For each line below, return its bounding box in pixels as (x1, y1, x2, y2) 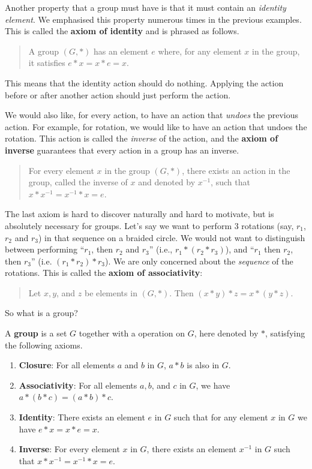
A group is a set (5, 327, 67, 339)
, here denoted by (194, 327, 259, 339)
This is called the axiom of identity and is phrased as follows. (5, 25, 239, 37)
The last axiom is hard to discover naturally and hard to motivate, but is (5, 208, 274, 220)
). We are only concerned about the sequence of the (105, 254, 293, 267)
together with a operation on (79, 327, 185, 339)
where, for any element (158, 44, 242, 57)
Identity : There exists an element (19, 411, 145, 423)
